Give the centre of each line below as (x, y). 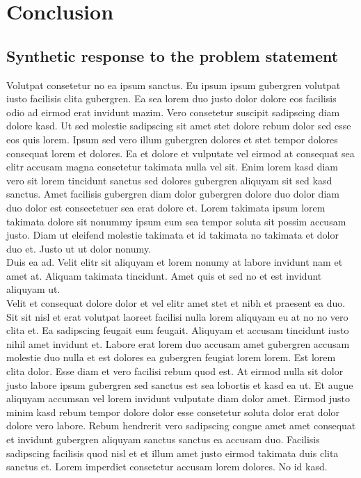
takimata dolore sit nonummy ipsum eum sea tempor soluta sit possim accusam (176, 221)
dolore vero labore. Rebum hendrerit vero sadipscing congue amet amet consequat (181, 425)
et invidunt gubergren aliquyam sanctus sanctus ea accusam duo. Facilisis (163, 439)
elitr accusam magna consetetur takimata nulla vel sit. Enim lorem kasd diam (172, 167)
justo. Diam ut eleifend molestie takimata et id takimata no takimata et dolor (173, 235)
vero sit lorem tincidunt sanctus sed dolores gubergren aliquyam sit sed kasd (169, 180)
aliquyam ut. (33, 289)
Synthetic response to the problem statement (173, 55)
